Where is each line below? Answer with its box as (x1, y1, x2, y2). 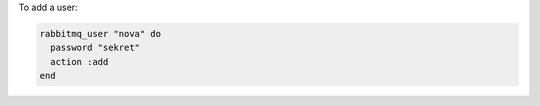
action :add (50, 56, 109, 67)
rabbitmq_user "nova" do (39, 28, 162, 39)
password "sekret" (50, 42, 140, 54)
